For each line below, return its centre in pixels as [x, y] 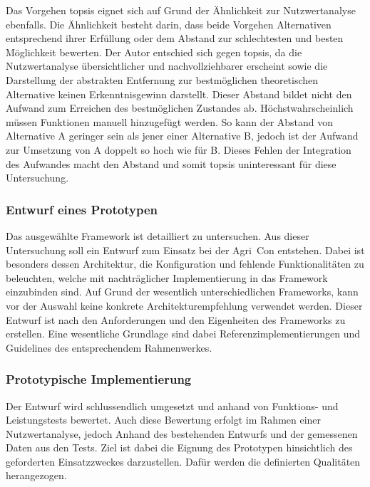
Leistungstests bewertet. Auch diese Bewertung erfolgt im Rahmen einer [164, 420]
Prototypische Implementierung [99, 379]
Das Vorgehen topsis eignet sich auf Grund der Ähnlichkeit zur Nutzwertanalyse [181, 10]
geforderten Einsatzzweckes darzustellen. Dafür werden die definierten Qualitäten [183, 461]
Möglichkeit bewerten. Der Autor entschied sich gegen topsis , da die [154, 52]
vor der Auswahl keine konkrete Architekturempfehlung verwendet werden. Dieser [184, 305]
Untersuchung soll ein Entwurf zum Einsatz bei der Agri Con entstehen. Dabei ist [185, 250]
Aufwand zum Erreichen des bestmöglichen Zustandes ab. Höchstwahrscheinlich [180, 108]
